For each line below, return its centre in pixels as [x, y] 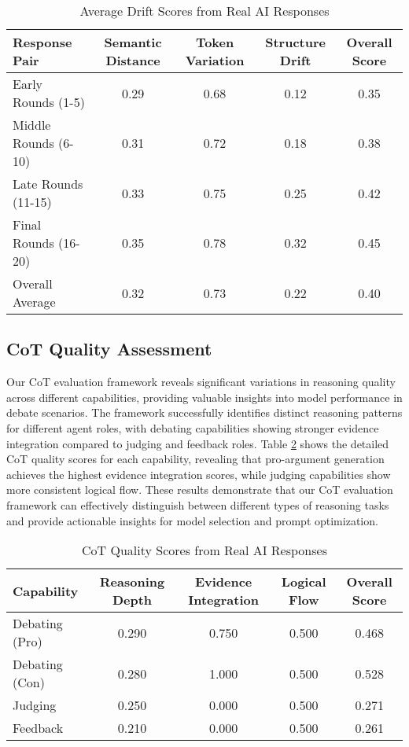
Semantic [133, 42]
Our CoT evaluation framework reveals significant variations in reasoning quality [201, 382]
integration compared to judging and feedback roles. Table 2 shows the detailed [198, 443]
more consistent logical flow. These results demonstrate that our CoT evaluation [200, 489]
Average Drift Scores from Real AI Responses [204, 11]
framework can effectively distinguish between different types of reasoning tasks [198, 504]
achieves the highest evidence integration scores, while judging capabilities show [199, 474]
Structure [295, 42]
